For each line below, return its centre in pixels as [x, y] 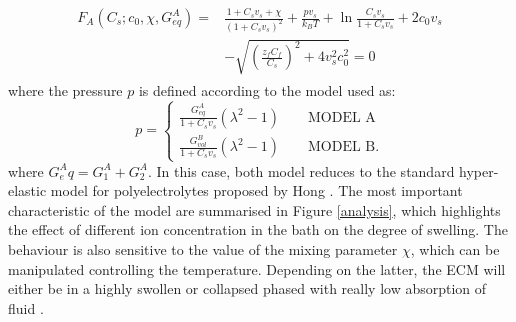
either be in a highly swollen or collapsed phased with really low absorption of [247, 288]
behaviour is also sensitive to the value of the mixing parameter [203, 249]
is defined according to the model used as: [267, 89]
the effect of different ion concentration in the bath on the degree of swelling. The [258, 229]
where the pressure [65, 89]
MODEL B [342, 147]
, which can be [455, 249]
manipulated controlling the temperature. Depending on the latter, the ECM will [257, 268]
